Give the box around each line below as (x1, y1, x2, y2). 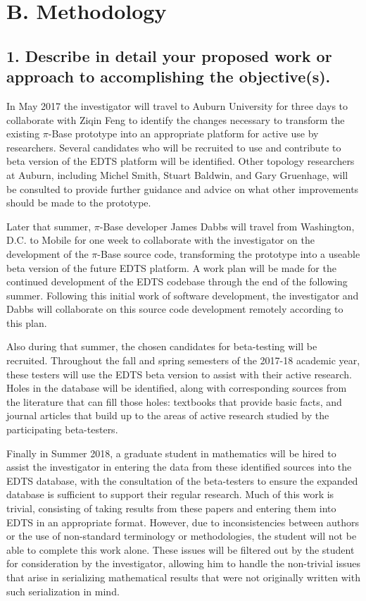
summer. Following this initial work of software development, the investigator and (6, 287, 359, 302)
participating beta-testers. (6, 422, 118, 437)
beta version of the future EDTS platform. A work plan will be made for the (6, 260, 336, 275)
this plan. (6, 315, 47, 330)
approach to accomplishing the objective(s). (6, 66, 331, 87)
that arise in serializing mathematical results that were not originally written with (6, 569, 360, 584)
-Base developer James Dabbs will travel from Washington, (99, 218, 355, 233)
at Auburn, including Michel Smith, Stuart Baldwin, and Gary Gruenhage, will (6, 167, 348, 182)
